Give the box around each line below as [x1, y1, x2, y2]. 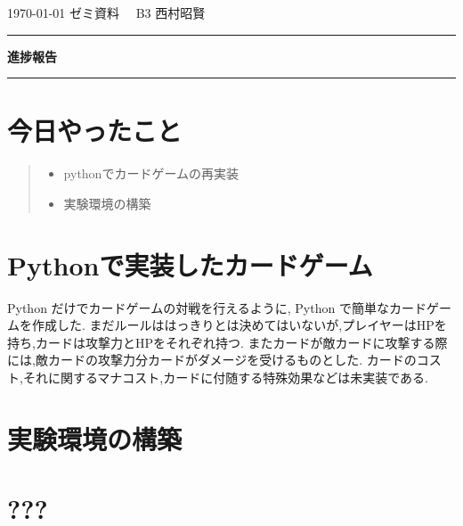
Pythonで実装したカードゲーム [7, 246, 373, 283]
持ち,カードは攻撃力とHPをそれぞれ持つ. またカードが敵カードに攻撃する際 [7, 333, 448, 351]
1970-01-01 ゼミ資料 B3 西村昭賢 [7, 4, 206, 21]
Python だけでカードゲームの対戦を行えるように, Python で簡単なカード [7, 298, 426, 316]
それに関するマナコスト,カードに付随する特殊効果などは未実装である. [22, 368, 428, 386]
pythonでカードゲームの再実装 [63, 164, 239, 183]
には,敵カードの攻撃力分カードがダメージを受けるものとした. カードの [7, 350, 417, 369]
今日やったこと [7, 112, 183, 149]
